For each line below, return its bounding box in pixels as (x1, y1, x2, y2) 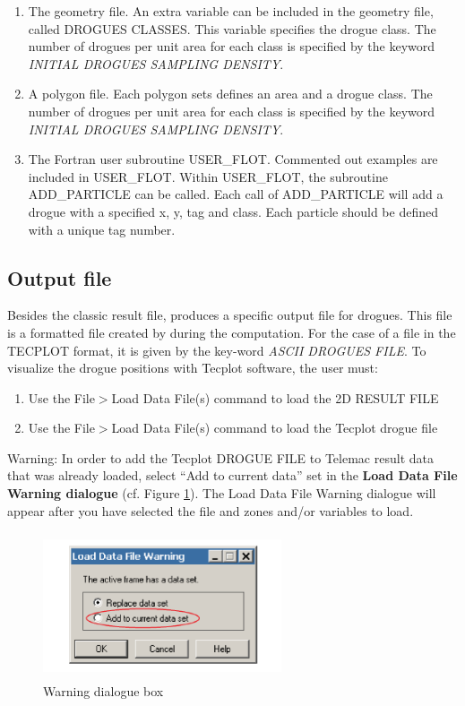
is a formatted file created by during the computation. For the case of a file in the (7, 323, 456, 341)
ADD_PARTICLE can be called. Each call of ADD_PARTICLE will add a (28, 185, 443, 203)
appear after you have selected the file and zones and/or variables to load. (7, 501, 414, 520)
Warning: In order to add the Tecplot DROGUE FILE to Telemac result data (7, 448, 434, 467)
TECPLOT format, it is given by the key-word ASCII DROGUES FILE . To (7, 340, 426, 359)
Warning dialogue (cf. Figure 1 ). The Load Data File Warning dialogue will (7, 484, 436, 503)
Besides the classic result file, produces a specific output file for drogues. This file (7, 306, 452, 324)
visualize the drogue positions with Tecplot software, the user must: (7, 358, 378, 377)
